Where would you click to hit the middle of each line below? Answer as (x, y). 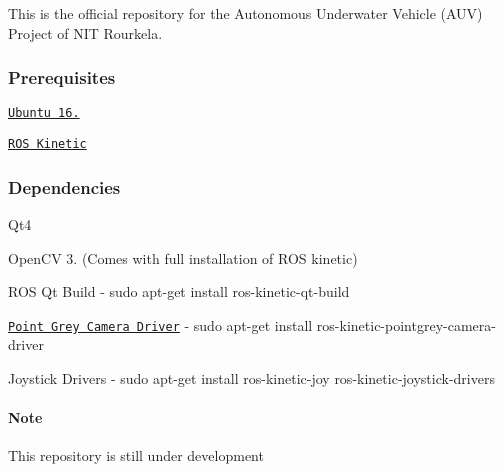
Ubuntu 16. (44, 113)
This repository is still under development (136, 455)
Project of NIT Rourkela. (85, 32)
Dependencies (64, 186)
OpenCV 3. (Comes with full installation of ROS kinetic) (183, 257)
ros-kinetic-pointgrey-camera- (406, 324)
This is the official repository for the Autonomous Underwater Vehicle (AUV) (245, 13)
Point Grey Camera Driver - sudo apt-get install (160, 324)
